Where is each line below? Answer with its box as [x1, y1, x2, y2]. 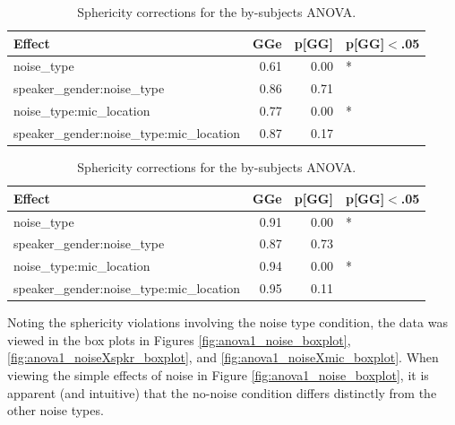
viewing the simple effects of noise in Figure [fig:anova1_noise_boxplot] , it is [7, 365, 429, 384]
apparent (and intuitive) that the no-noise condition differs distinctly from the [7, 383, 437, 402]
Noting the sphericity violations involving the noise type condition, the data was [7, 313, 448, 332]
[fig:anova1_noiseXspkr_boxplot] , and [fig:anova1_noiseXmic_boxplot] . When [7, 348, 439, 367]
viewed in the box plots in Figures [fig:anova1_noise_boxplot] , [7, 330, 351, 349]
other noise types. [7, 401, 104, 420]
